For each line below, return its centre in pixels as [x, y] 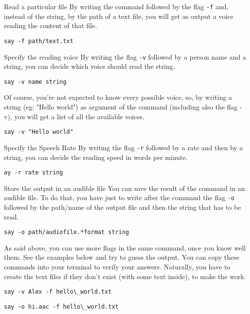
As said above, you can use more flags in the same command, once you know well [125, 247]
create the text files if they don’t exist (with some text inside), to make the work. [125, 276]
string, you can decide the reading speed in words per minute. [96, 157]
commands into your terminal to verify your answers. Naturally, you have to [117, 267]
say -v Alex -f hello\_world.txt [58, 292]
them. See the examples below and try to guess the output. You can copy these [122, 257]
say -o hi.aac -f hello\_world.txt [61, 306]
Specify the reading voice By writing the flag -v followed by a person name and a [125, 56]
